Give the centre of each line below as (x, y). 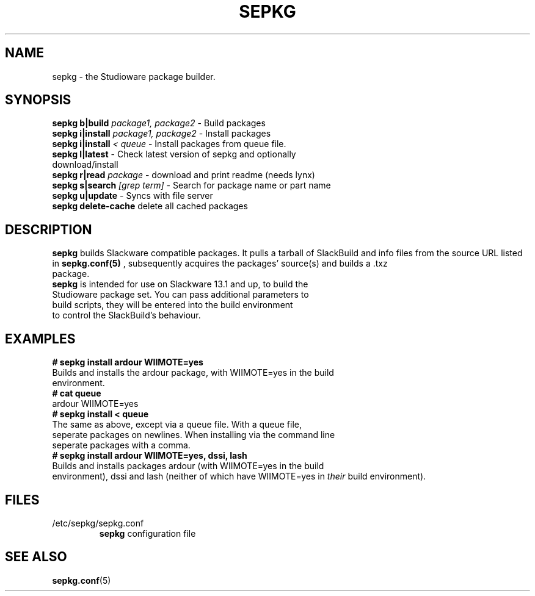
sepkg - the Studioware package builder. (134, 76)
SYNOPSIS (38, 100)
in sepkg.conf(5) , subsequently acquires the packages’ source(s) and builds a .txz (220, 264)
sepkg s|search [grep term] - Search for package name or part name (191, 185)
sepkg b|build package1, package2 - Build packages (159, 123)
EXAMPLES (40, 339)
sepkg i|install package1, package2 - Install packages (162, 134)
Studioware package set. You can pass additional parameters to (180, 295)
